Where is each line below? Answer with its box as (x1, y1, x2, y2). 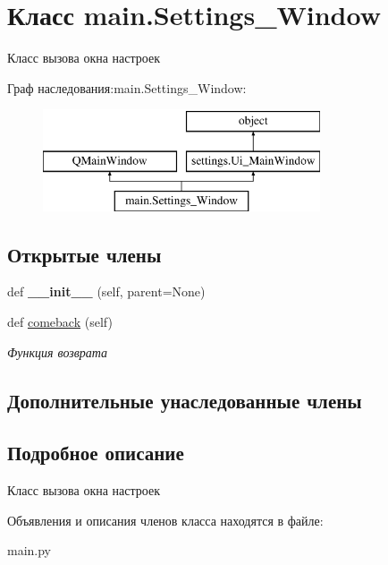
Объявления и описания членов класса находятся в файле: (7, 510, 324, 529)
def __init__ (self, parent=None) (7, 282, 206, 301)
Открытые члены (7, 240, 162, 268)
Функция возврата (7, 342, 108, 361)
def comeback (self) (7, 312, 113, 331)
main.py (7, 541, 52, 560)
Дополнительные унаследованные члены (7, 386, 362, 414)
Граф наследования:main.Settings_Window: (7, 78, 247, 97)
